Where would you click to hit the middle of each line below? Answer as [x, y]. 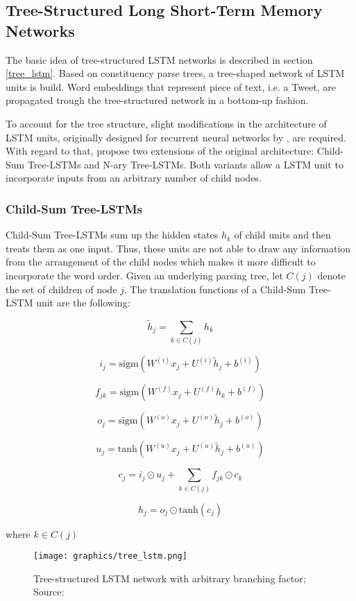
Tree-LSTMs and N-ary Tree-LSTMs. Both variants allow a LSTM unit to [185, 164]
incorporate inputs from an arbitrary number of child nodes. [134, 178]
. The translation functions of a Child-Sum [215, 289]
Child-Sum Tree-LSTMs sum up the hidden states [112, 235]
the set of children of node [61, 289]
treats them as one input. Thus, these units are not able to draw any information [178, 248]
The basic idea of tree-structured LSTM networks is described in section [159, 59]
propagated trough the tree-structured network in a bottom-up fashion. [157, 100]
